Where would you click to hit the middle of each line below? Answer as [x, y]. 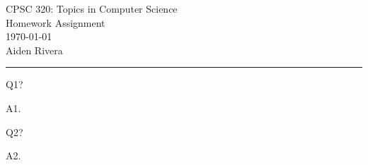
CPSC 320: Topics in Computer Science [92, 8]
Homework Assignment [56, 22]
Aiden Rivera [34, 50]
